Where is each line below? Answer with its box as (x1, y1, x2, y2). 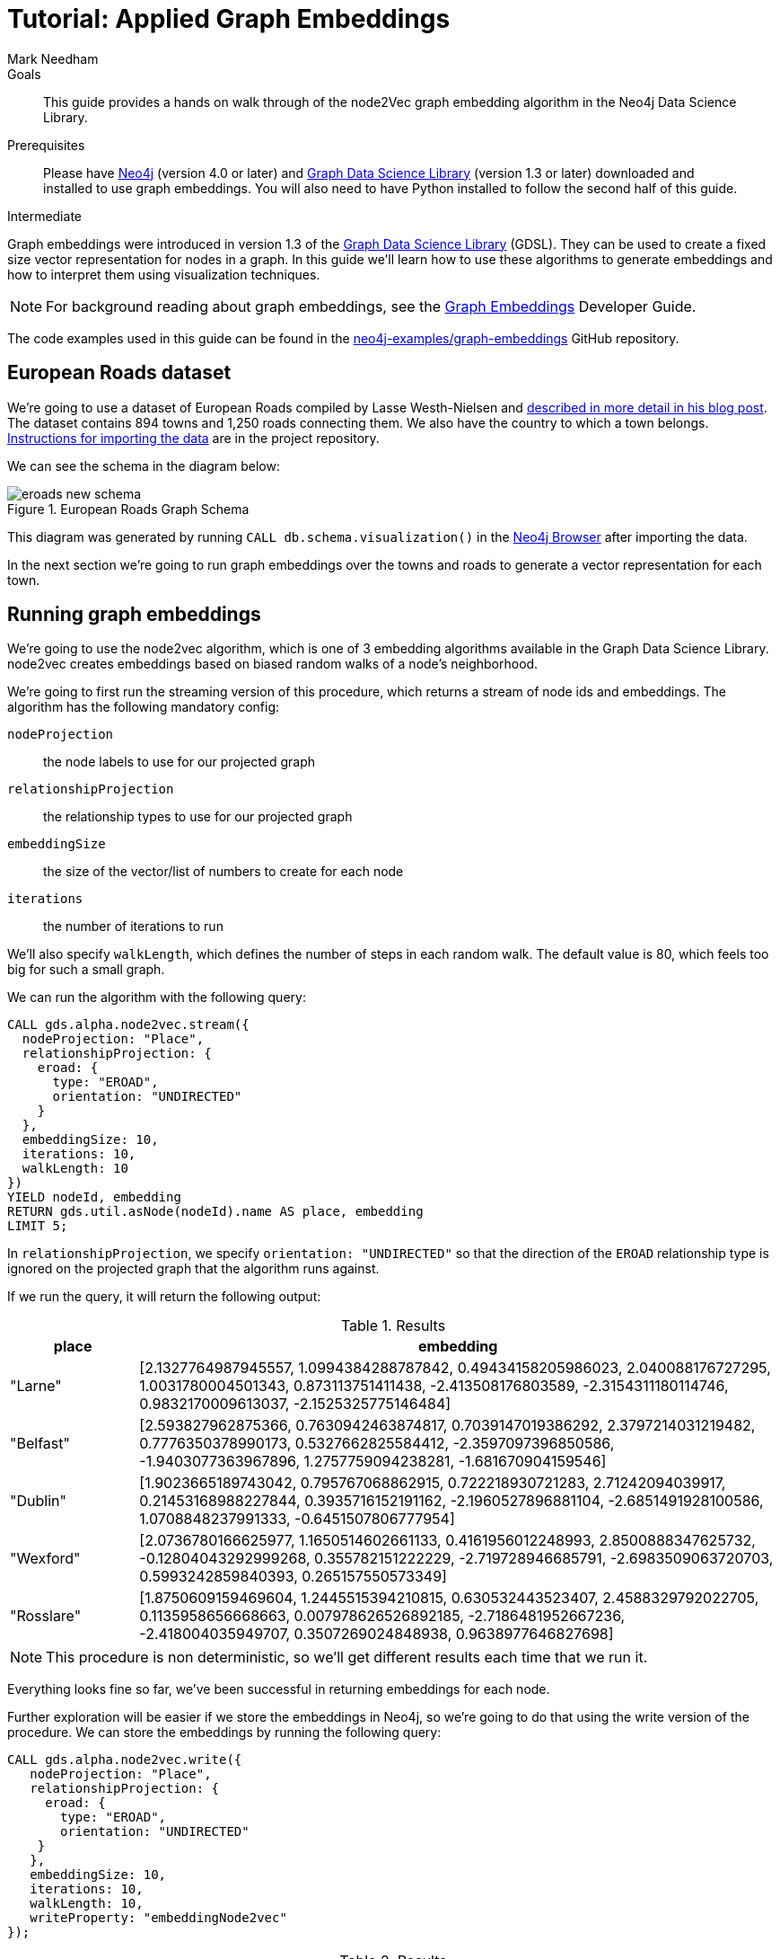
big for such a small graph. (7, 962, 165, 978)
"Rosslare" (10, 1607, 82, 1626)
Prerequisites (7, 137, 85, 153)
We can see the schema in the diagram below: (7, 457, 280, 474)
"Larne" (10, 1377, 62, 1396)
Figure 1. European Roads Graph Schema (7, 501, 250, 517)
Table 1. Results (340, 1316, 446, 1335)
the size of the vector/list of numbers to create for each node (43, 864, 404, 880)
